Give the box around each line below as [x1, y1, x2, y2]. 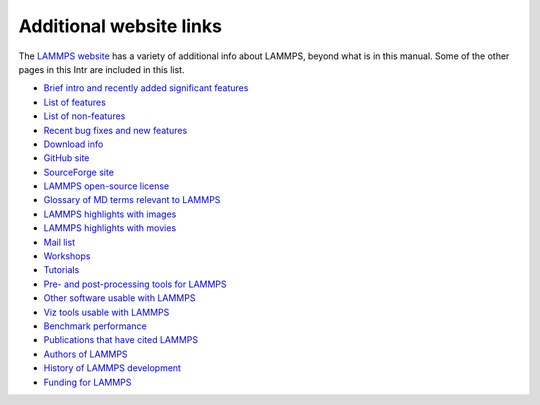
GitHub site [43, 152, 90, 164]
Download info [43, 138, 104, 150]
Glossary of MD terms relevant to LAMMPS [43, 194, 221, 206]
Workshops [43, 250, 91, 262]
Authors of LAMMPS [43, 348, 129, 360]
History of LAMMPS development [43, 362, 182, 374]
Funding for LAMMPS [43, 376, 132, 388]
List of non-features [43, 110, 126, 122]
